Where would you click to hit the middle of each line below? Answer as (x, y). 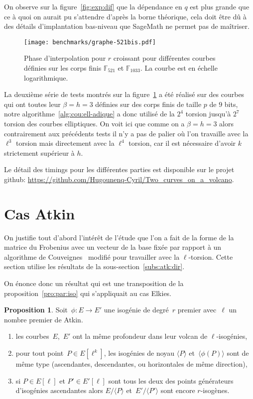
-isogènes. (215, 390)
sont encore (178, 390)
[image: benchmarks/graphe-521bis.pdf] (90, 42)
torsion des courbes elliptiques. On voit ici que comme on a (94, 123)
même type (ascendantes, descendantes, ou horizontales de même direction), (131, 364)
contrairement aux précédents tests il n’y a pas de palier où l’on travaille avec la (126, 133)
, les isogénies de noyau (139, 353)
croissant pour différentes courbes (164, 58)
